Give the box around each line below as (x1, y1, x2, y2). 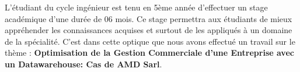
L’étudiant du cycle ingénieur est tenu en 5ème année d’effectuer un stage (5, 1, 268, 13)
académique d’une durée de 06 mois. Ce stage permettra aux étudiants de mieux (5, 12, 292, 24)
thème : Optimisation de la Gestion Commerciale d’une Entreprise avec (5, 46, 294, 59)
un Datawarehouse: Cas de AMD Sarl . (5, 57, 162, 70)
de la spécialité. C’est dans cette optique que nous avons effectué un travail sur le (5, 35, 295, 47)
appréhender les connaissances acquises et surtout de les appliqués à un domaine (5, 24, 292, 36)
